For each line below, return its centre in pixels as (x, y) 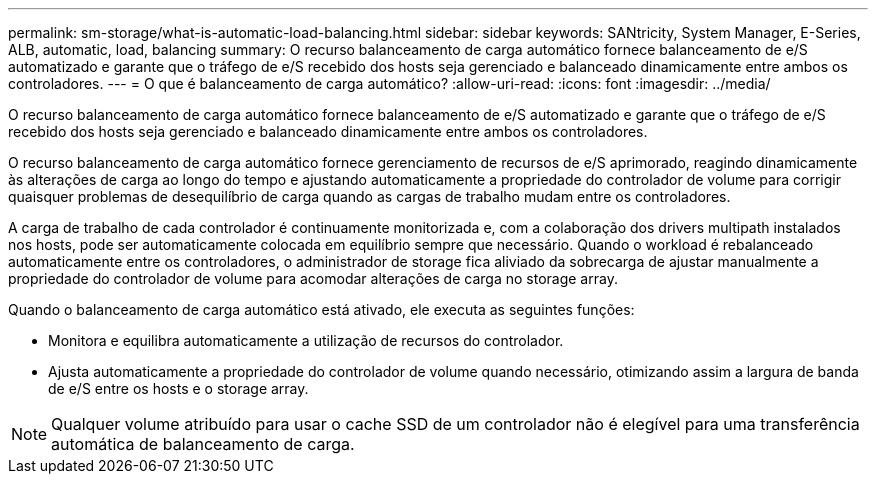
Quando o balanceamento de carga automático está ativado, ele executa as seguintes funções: (321, 309)
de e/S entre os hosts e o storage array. (178, 388)
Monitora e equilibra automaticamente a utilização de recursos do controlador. (306, 340)
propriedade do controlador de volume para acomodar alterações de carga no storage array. (313, 278)
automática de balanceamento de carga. (203, 444)
